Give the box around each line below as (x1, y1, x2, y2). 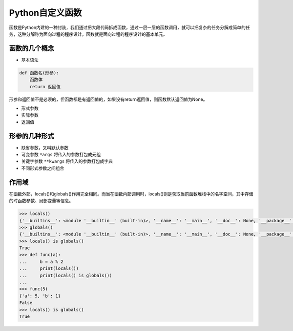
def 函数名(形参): (19, 70, 59, 75)
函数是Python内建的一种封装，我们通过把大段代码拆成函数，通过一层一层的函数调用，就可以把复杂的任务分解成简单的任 (9, 24, 250, 30)
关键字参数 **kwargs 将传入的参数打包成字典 (21, 158, 113, 164)
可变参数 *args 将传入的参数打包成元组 (21, 152, 101, 158)
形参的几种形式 (9, 132, 54, 140)
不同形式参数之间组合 (21, 165, 64, 171)
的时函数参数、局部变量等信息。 (9, 198, 73, 204)
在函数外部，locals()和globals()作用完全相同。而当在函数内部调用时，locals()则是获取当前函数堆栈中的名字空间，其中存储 (9, 191, 253, 197)
